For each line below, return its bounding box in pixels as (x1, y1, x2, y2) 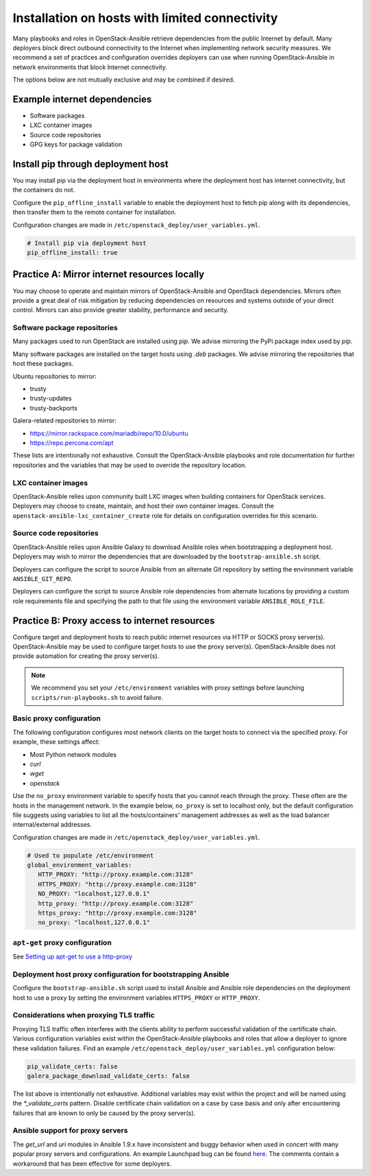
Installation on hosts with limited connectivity (12, 10, 278, 25)
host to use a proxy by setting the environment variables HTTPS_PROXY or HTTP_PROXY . (12, 993, 260, 1002)
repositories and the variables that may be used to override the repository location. (12, 460, 247, 469)
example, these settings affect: (12, 738, 100, 746)
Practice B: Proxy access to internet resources (12, 615, 215, 626)
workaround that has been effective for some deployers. (12, 1160, 172, 1168)
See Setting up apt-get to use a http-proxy (12, 952, 133, 961)
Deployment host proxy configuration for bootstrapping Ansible (12, 969, 230, 979)
